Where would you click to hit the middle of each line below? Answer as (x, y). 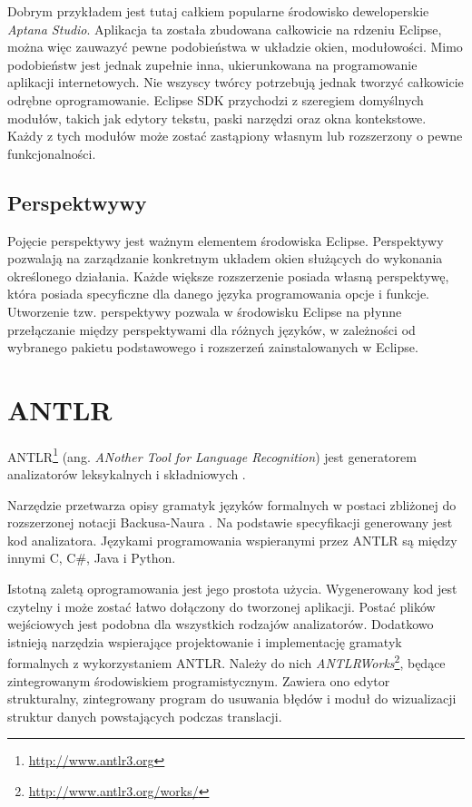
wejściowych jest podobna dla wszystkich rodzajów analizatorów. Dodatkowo (221, 624)
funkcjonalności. (52, 153)
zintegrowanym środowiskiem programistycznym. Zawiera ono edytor (199, 680)
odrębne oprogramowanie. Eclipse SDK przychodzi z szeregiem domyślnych (216, 99)
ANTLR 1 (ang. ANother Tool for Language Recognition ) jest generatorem (212, 455)
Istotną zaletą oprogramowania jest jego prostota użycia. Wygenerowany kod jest (232, 589)
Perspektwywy (77, 202)
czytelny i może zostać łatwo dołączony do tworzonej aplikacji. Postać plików (221, 606)
